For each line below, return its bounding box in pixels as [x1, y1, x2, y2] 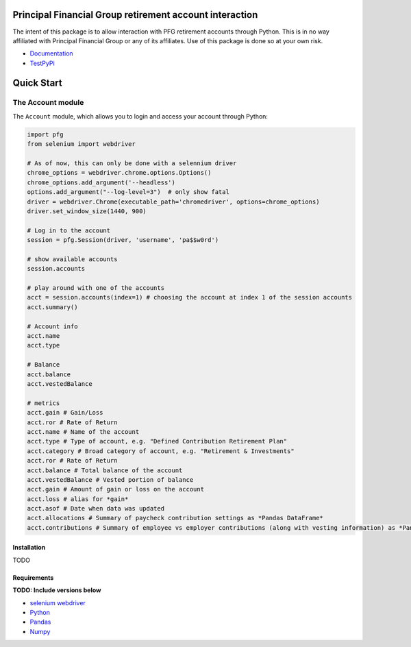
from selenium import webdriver [27, 141, 136, 148]
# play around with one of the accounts [27, 284, 164, 292]
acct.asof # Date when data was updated [27, 504, 164, 513]
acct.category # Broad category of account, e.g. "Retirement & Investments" [27, 447, 295, 455]
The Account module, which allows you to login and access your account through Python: [12, 112, 269, 120]
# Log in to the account [27, 226, 111, 234]
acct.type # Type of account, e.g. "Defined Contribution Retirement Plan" [27, 437, 288, 445]
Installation [12, 544, 46, 552]
